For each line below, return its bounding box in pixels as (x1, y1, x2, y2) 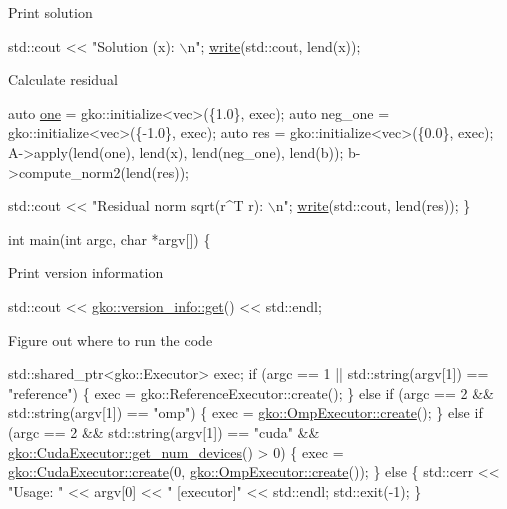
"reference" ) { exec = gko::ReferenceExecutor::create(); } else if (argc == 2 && (8, 382, 494, 403)
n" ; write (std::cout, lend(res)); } (275, 195, 471, 216)
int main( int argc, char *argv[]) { (8, 228, 211, 249)
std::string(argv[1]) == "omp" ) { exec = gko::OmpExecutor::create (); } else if (8, 402, 483, 423)
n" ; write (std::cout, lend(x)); (187, 35, 361, 56)
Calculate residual (8, 69, 118, 90)
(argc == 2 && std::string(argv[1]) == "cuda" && (8, 421, 320, 442)
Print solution (8, 2, 93, 22)
